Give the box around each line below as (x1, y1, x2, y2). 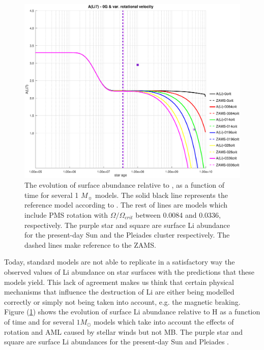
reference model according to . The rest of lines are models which (24, 199, 227, 210)
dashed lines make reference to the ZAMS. (24, 239, 156, 250)
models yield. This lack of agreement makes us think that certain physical (4, 276, 234, 287)
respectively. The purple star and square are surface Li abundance (24, 219, 230, 230)
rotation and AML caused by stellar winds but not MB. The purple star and (4, 326, 243, 337)
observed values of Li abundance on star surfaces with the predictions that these (4, 266, 255, 277)
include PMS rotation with (24, 209, 108, 220)
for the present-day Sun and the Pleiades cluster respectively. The (24, 229, 230, 240)
